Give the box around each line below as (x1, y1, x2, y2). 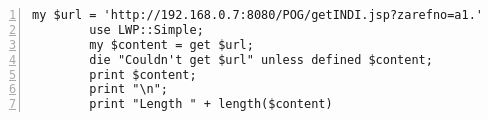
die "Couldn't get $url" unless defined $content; (89, 52, 433, 67)
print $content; (89, 67, 197, 82)
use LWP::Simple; (89, 22, 204, 37)
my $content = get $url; (89, 37, 254, 52)
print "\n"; (89, 82, 169, 97)
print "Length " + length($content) (89, 97, 333, 112)
